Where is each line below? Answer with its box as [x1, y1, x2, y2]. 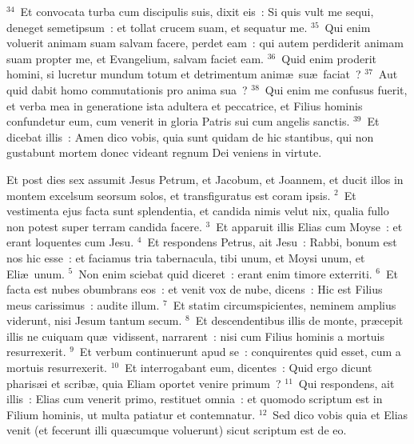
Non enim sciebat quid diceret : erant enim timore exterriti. [78, 265, 372, 282]
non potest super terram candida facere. [6, 218, 202, 234]
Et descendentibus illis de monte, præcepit [195, 312, 404, 329]
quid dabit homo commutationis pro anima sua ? [6, 81, 248, 98]
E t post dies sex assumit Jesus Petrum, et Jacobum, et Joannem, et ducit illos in [6, 170, 404, 187]
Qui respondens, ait [298, 374, 395, 391]
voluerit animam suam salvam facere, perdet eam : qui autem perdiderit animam [6, 34, 404, 51]
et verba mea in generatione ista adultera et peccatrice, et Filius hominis [6, 97, 363, 114]
